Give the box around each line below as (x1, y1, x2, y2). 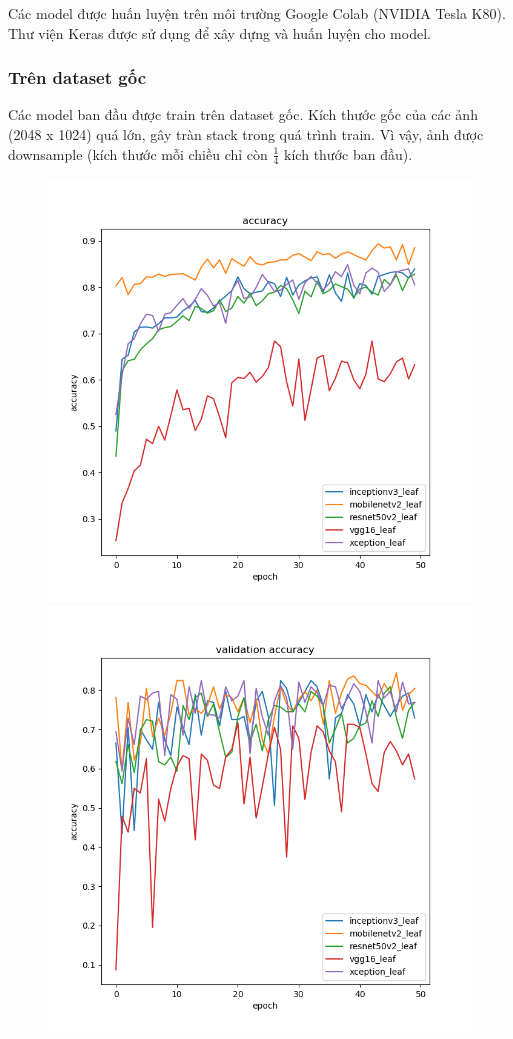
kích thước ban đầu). (284, 143, 413, 164)
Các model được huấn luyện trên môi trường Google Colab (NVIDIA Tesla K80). (8, 3, 506, 23)
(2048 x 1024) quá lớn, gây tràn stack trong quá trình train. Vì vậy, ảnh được (8, 124, 484, 144)
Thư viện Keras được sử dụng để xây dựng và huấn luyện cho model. (8, 22, 431, 43)
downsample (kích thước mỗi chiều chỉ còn (8, 143, 268, 164)
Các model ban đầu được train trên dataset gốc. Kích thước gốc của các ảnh (8, 104, 478, 125)
